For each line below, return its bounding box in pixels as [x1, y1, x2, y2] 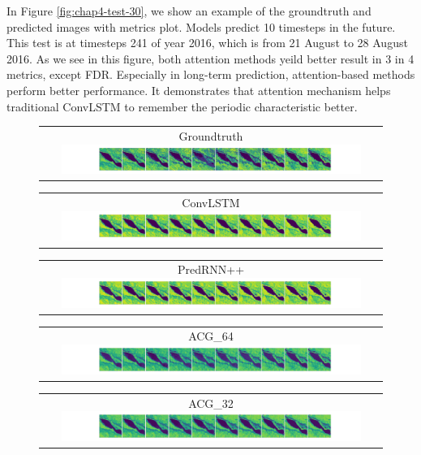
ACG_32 [188, 394, 234, 411]
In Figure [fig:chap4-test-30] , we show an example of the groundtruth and [6, 2, 372, 19]
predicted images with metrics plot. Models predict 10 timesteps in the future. [6, 18, 396, 35]
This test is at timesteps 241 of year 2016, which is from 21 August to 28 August [6, 34, 408, 51]
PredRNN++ [177, 261, 245, 278]
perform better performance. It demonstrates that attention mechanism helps [6, 81, 391, 98]
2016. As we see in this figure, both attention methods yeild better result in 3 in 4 [6, 50, 415, 67]
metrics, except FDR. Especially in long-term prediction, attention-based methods [6, 66, 415, 83]
